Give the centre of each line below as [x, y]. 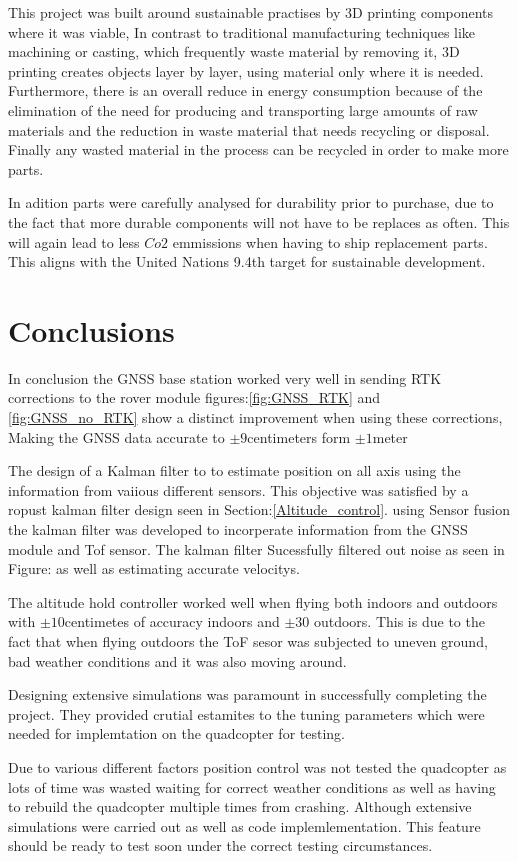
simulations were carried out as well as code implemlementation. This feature [244, 825]
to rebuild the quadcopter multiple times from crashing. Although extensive [240, 806]
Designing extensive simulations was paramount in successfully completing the [247, 694]
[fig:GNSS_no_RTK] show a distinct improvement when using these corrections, [255, 417]
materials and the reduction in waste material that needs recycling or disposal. [249, 129]
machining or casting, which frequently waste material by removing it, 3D [234, 51]
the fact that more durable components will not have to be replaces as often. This [259, 221]
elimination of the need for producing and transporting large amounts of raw [243, 109]
